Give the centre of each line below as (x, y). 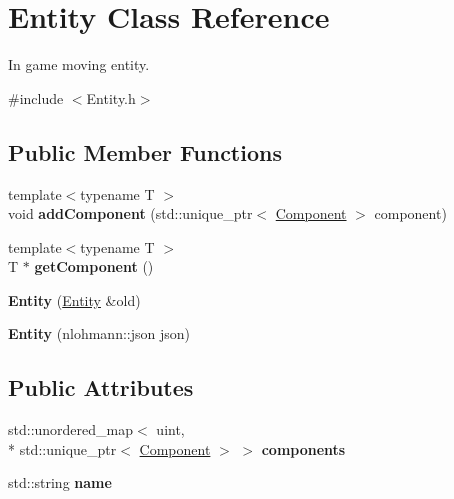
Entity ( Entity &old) (74, 299)
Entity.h (111, 97)
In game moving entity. (79, 64)
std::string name (60, 482)
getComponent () (94, 266)
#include (36, 97)
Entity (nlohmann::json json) (99, 333)
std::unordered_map (71, 429)
